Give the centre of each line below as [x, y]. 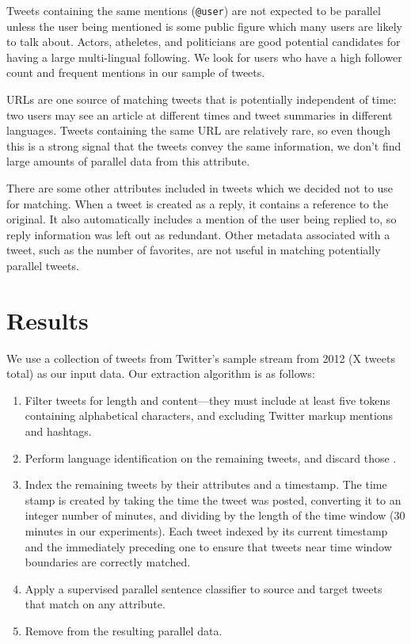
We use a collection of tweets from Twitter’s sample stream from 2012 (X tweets [201, 358]
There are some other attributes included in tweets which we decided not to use [200, 188]
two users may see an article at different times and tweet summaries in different [200, 114]
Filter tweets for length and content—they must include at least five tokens [207, 400]
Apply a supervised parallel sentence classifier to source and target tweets [204, 588]
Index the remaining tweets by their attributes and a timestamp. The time [206, 484]
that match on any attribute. [95, 604]
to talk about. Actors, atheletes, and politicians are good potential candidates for [204, 42]
